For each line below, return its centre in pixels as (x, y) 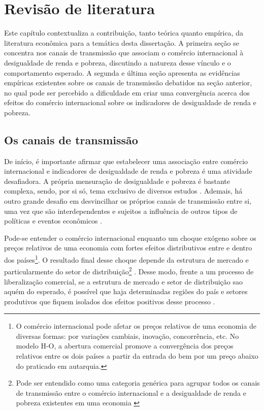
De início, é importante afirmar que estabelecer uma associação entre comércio (126, 161)
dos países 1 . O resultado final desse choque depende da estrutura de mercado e (126, 259)
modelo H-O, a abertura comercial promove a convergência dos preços (125, 346)
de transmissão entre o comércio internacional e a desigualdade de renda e (131, 392)
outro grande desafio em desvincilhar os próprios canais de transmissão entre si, (128, 201)
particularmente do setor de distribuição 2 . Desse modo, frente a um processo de (129, 271)
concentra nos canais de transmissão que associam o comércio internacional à (124, 53)
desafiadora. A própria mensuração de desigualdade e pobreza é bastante (117, 181)
